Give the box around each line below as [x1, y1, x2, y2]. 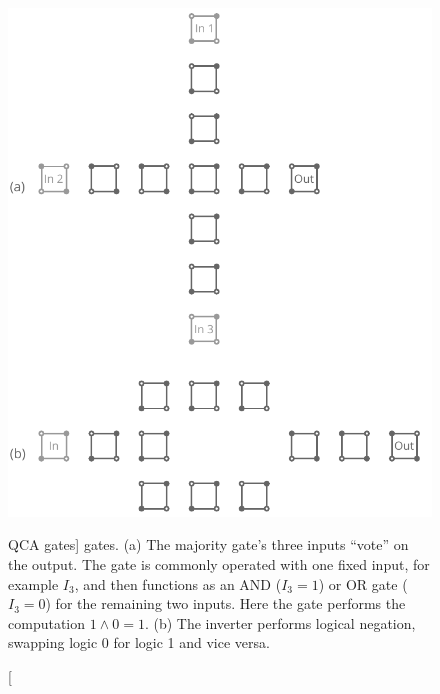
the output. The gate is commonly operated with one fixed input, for [8, 553, 430, 574]
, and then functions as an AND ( [74, 573, 282, 594]
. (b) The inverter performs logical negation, [144, 612, 416, 633]
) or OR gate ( [318, 573, 408, 594]
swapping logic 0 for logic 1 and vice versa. [8, 632, 270, 653]
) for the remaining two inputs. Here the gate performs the [45, 593, 406, 614]
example [8, 573, 59, 594]
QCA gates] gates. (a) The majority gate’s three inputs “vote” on [8, 534, 409, 555]
